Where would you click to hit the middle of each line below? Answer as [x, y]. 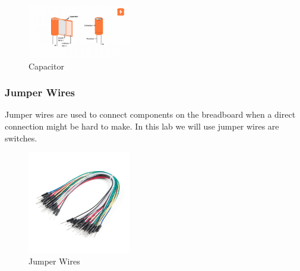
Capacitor [46, 66]
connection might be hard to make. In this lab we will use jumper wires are [142, 126]
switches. [21, 138]
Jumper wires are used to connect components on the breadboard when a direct [150, 114]
